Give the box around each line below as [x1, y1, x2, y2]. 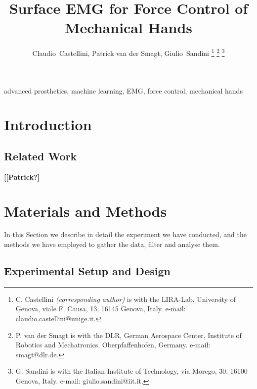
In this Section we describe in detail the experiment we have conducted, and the [4, 229, 247, 240]
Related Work [4, 148, 77, 163]
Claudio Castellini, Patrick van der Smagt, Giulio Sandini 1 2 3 [32, 47, 225, 58]
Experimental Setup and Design [4, 263, 171, 279]
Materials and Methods [4, 200, 167, 221]
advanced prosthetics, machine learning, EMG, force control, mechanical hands [4, 85, 243, 96]
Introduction [4, 114, 92, 135]
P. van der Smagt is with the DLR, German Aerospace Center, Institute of [15, 330, 242, 340]
